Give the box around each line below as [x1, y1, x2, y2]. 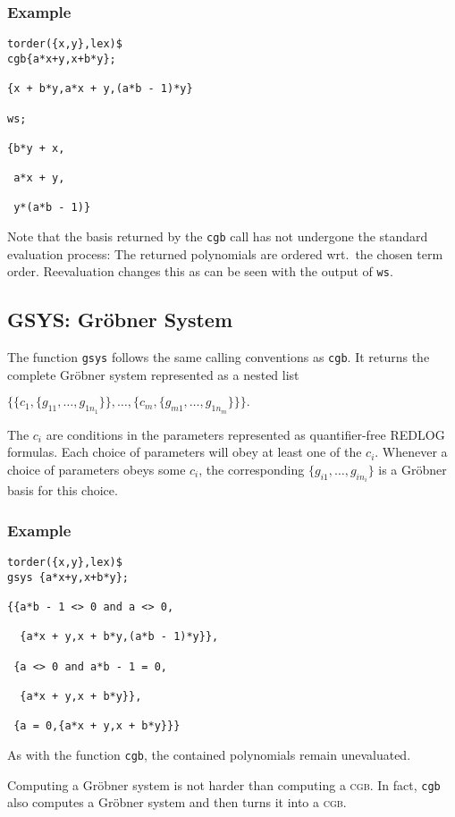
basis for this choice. [7, 481, 118, 500]
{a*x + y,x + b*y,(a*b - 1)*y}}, [20, 630, 219, 644]
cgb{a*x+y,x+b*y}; [7, 52, 116, 65]
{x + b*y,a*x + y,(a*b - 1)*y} [7, 82, 193, 96]
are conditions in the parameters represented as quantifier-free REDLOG [46, 425, 445, 443]
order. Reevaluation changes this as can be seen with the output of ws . [7, 262, 393, 281]
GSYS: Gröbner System [7, 306, 232, 333]
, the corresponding [198, 459, 305, 478]
